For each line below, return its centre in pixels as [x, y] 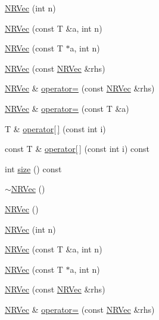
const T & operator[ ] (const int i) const [77, 149]
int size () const [33, 168]
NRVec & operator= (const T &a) [67, 108]
